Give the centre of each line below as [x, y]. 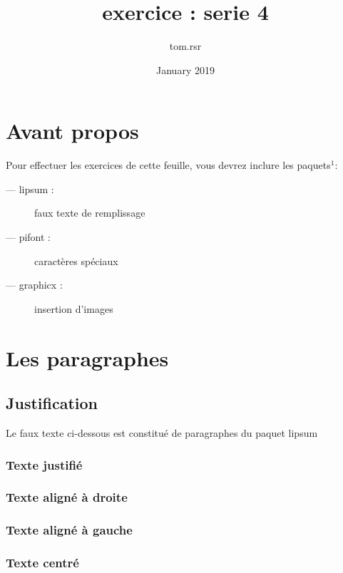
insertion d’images [74, 308]
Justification [52, 403]
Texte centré [42, 563]
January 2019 [185, 69]
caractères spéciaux [76, 260]
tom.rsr [185, 46]
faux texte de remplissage [90, 213]
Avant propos [72, 131]
